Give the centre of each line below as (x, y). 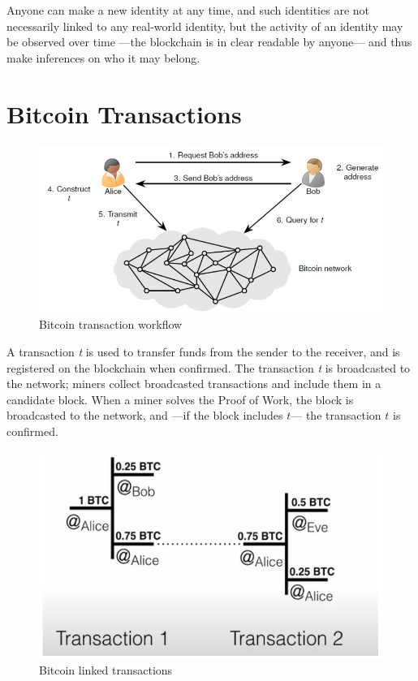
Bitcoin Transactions (124, 113)
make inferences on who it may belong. (103, 57)
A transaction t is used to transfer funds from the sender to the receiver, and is (203, 351)
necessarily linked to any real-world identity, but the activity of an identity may (205, 26)
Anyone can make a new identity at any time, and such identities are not (188, 10)
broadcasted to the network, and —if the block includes (145, 415)
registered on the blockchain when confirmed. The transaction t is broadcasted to (209, 367)
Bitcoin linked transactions (106, 670)
